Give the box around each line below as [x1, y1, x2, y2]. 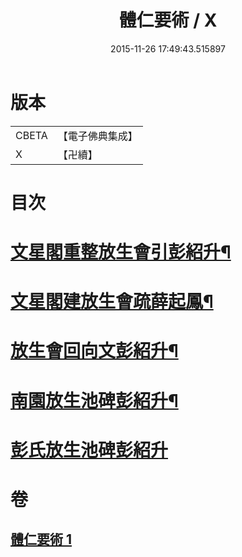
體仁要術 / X [118, 9, 218, 32]
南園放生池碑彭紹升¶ [10, 389, 179, 412]
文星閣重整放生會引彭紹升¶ [10, 241, 232, 264]
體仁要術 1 [10, 531, 73, 548]
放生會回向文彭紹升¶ [10, 340, 179, 363]
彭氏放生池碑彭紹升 [10, 439, 169, 461]
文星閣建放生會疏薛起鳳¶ [10, 291, 214, 313]
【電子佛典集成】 [57, 129, 138, 143]
